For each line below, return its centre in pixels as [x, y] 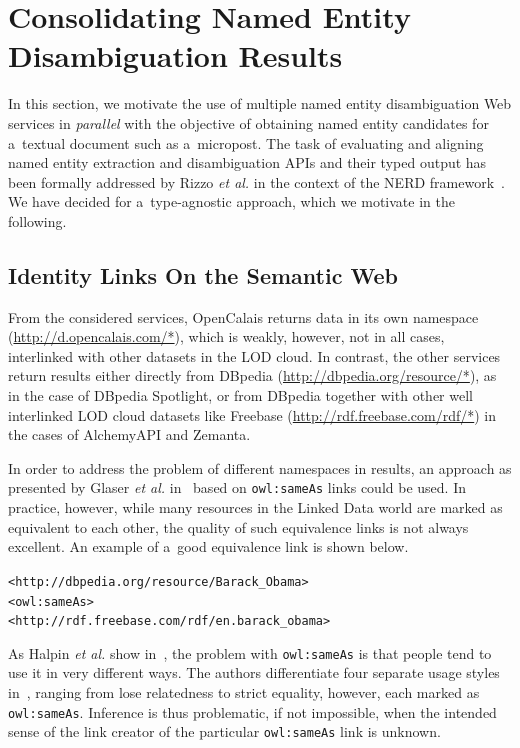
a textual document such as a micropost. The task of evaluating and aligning [246, 142]
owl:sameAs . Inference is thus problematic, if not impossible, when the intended [252, 711]
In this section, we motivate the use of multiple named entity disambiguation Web [260, 103]
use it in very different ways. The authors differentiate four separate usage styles [254, 672]
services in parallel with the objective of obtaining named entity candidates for [248, 122]
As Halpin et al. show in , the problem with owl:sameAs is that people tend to [250, 652]
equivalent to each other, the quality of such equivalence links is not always [238, 526]
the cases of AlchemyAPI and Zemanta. [129, 434]
